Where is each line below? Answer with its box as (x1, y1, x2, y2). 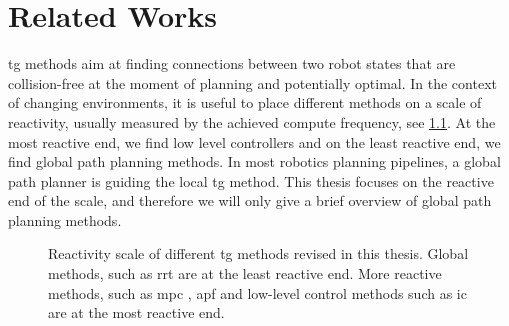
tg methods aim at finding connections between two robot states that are (8, 53, 456, 74)
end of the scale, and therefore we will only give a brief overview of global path (8, 190, 492, 211)
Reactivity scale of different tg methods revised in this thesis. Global (48, 243, 469, 264)
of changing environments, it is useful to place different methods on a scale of (8, 92, 482, 113)
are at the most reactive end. (48, 302, 225, 323)
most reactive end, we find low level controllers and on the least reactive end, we (8, 131, 501, 152)
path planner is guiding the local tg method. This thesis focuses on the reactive (8, 170, 494, 191)
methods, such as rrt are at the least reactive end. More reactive (48, 263, 442, 284)
